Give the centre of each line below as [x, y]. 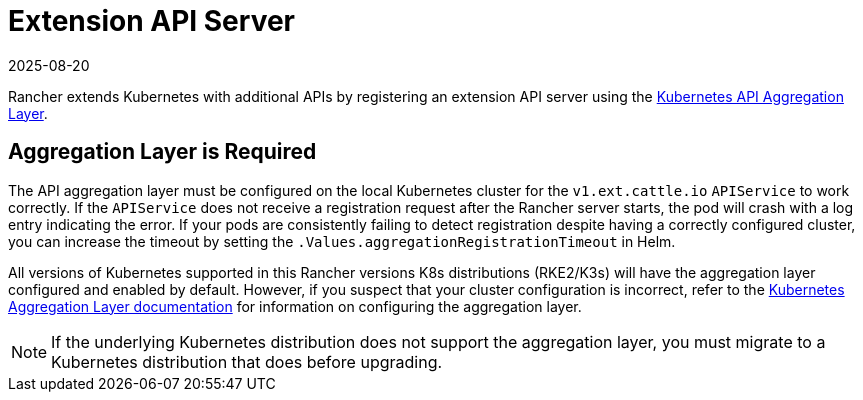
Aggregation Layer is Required [162, 152]
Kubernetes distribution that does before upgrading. [247, 361]
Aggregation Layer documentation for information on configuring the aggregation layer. [295, 306]
